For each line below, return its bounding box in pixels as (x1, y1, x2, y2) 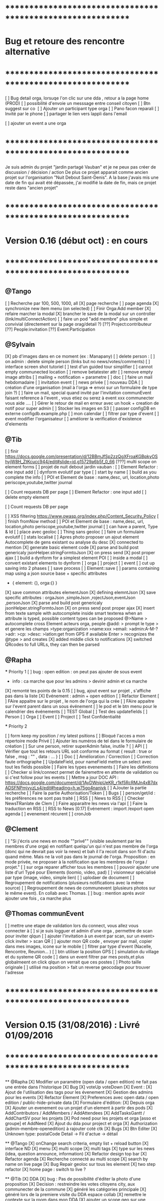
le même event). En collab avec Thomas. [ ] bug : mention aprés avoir (5, 890, 145, 896)
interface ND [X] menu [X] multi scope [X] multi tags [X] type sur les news (5, 1146, 155, 1152)
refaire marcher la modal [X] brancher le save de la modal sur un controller (5, 311, 156, 317)
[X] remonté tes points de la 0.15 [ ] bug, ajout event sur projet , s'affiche (5, 688, 151, 694)
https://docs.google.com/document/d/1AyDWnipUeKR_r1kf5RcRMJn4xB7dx (5, 780, 158, 785)
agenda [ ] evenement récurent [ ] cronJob (5, 811, 92, 817)
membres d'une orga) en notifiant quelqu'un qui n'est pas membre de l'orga (5, 843, 158, 849)
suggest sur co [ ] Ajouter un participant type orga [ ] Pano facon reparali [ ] (5, 106, 159, 112)
